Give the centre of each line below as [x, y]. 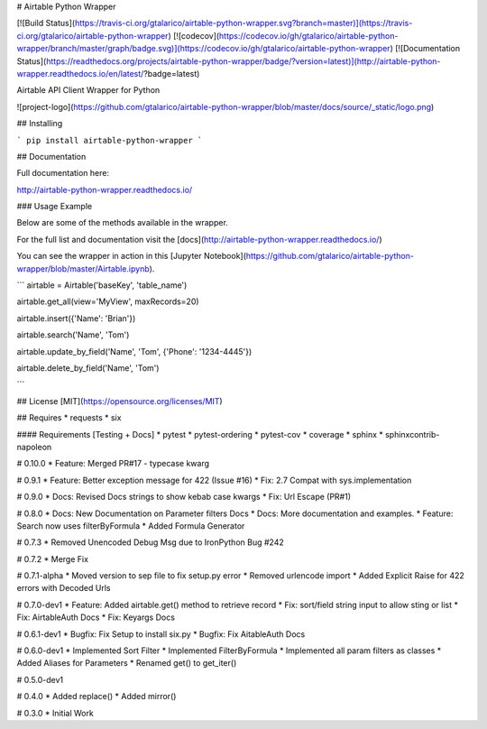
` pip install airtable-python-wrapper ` [110, 140]
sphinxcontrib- [412, 434]
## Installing [40, 124]
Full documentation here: [63, 173]
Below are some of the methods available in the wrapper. [123, 223]
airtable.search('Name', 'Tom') [73, 335]
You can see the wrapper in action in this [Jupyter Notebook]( [132, 256]
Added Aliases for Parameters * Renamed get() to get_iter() [127, 663]
